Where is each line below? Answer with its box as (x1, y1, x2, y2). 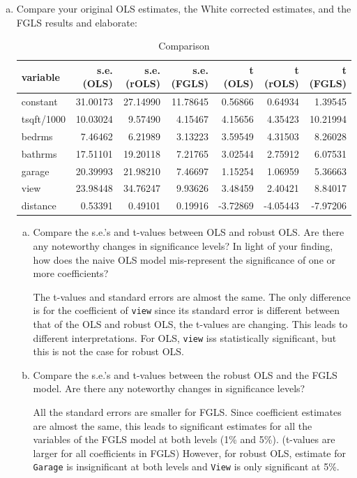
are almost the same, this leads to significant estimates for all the (33, 418, 312, 433)
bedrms (21, 128, 53, 143)
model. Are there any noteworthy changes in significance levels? (33, 381, 305, 396)
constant (21, 94, 58, 109)
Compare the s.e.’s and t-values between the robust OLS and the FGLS (33, 367, 337, 382)
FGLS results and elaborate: (16, 15, 137, 29)
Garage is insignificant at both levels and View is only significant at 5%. (33, 459, 340, 474)
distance (21, 198, 56, 213)
